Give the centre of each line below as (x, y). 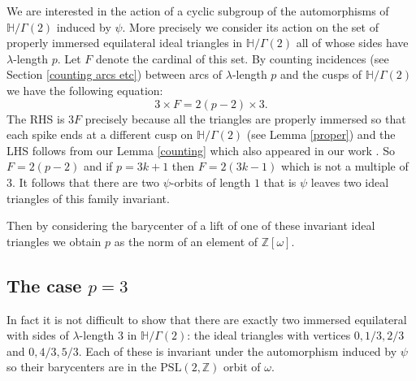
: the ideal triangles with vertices (269, 335)
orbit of (242, 367)
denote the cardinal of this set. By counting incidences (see (242, 58)
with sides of (38, 335)
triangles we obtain (54, 241)
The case (44, 285)
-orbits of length (210, 182)
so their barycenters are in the (82, 367)
